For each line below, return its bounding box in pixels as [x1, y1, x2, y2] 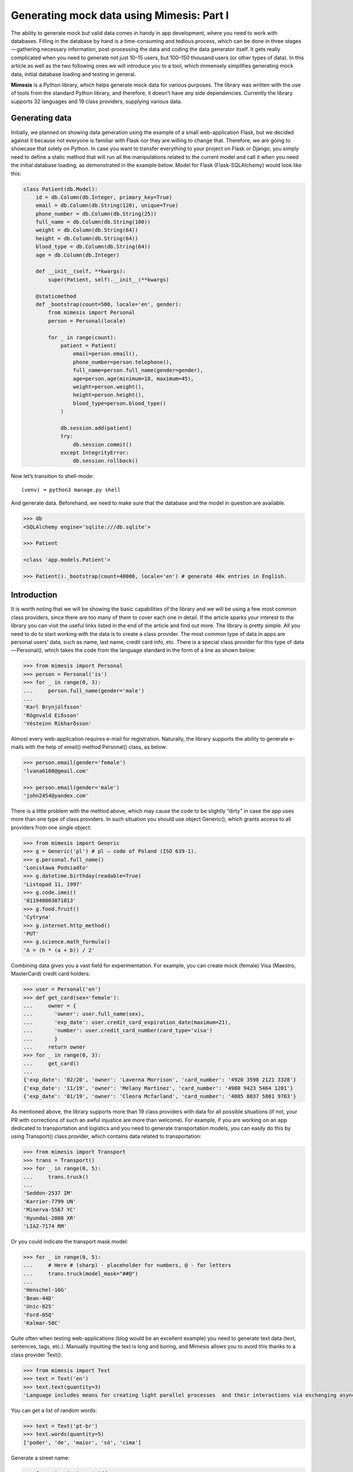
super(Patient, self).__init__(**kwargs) [48, 276, 169, 283]
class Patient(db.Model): [23, 185, 98, 193]
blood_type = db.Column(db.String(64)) [35, 243, 151, 250]
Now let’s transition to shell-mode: [11, 473, 94, 480]
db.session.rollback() [72, 457, 138, 465]
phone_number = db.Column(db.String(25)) [35, 210, 157, 217]
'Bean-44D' [23, 1295, 55, 1301]
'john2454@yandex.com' [23, 792, 89, 799]
